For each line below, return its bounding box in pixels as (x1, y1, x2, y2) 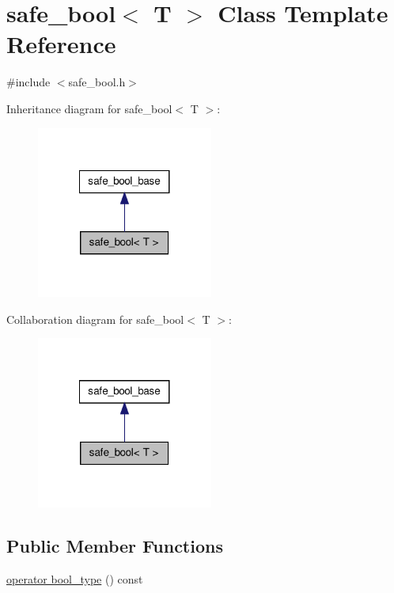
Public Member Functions (6, 533, 223, 557)
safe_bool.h (68, 74, 126, 90)
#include (6, 74, 51, 90)
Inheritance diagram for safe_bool (6, 100, 172, 116)
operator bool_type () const (6, 570, 143, 587)
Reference (6, 28, 116, 60)
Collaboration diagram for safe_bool (6, 310, 184, 327)
